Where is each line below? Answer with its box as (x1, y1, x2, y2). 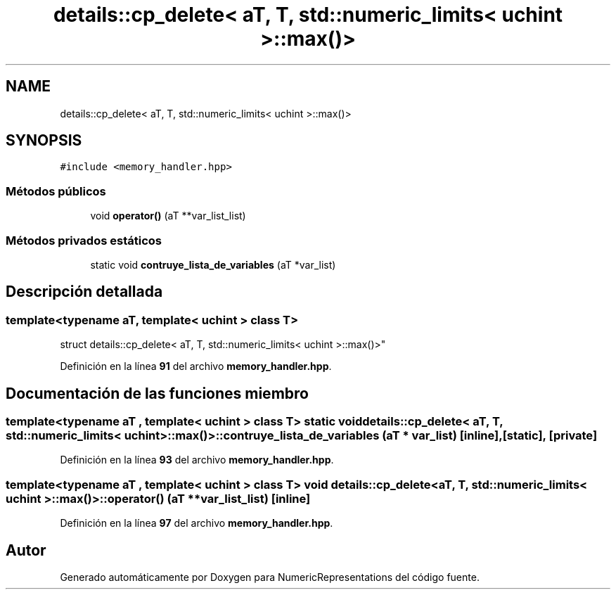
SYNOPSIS (6, 132, 82, 150)
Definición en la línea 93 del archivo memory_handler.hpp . (60, 454, 334, 466)
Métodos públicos (6, 184, 106, 198)
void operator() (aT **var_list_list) (90, 210, 246, 222)
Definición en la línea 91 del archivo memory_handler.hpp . (60, 360, 332, 373)
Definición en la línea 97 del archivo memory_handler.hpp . (60, 517, 333, 530)
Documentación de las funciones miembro (6, 384, 309, 402)
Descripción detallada (6, 283, 163, 301)
